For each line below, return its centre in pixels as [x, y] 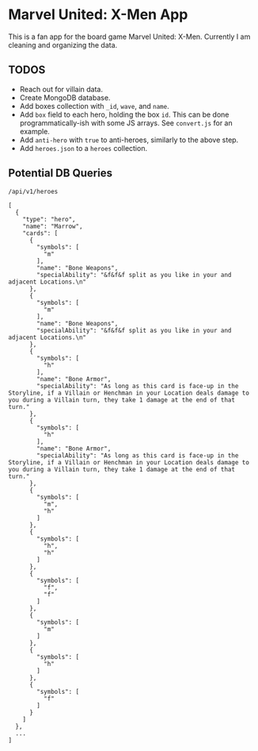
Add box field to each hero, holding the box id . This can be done [124, 114]
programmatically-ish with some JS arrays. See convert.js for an [126, 123]
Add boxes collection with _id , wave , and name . [94, 106]
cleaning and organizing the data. [63, 44]
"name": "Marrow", [53, 226]
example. [34, 131]
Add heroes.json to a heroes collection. [83, 148]
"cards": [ [40, 233]
